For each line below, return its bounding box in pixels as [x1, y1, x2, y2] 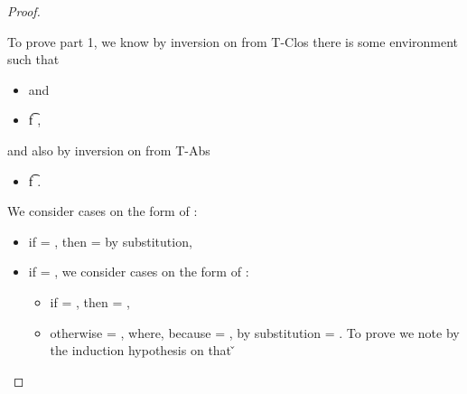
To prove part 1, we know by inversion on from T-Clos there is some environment [7, 32, 459, 51]
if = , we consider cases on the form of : [28, 262, 249, 281]
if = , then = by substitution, [28, 231, 192, 250]
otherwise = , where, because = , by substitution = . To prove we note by [50, 323, 460, 342]
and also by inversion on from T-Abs [7, 140, 210, 159]
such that [7, 50, 60, 69]
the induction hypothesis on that [50, 341, 232, 360]
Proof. [7, 2, 41, 20]
